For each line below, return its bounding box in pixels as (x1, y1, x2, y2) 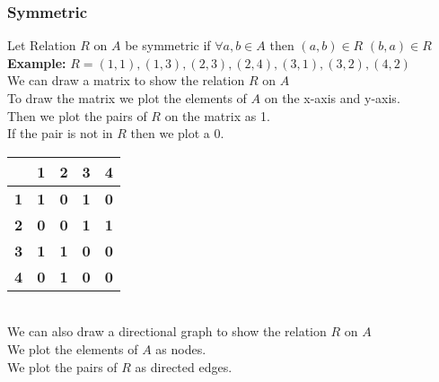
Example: (7, 53, 66, 72)
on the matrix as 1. (164, 106, 270, 125)
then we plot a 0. (130, 124, 224, 143)
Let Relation (7, 36, 76, 55)
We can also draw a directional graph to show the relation (7, 322, 327, 341)
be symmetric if (125, 36, 211, 55)
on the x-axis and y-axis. (264, 89, 400, 107)
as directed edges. (135, 357, 233, 376)
